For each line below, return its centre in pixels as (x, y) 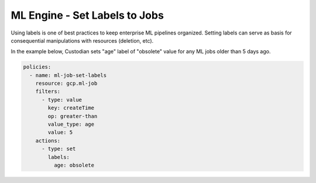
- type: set (59, 149)
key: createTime (71, 108)
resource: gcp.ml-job (66, 84)
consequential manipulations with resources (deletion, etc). (82, 40)
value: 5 (60, 132)
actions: (48, 141)
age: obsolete (74, 165)
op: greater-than (73, 116)
